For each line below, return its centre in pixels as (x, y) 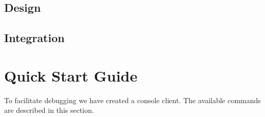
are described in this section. (49, 110)
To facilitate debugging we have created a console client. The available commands (132, 100)
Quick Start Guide (71, 75)
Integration (34, 38)
